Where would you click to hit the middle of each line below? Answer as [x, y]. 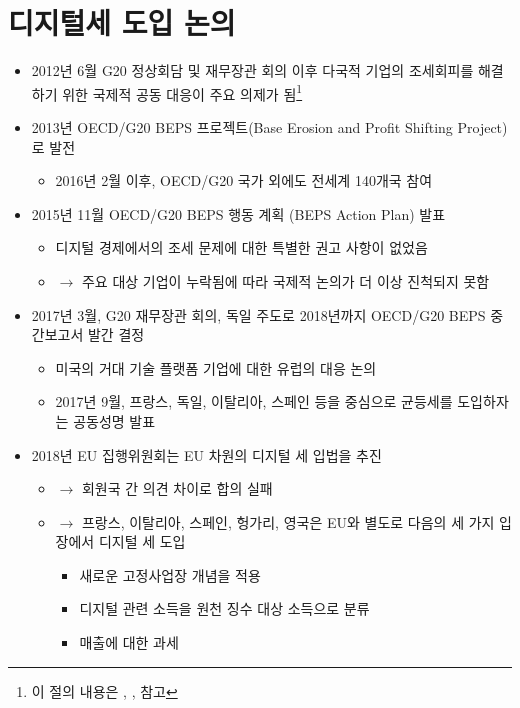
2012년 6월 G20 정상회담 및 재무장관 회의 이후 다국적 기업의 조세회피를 [252, 70]
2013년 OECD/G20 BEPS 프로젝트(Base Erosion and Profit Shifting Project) [269, 126]
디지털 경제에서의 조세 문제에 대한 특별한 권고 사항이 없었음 [241, 247]
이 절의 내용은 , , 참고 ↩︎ [104, 690]
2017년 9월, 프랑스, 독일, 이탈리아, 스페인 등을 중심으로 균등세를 [254, 401]
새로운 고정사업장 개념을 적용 [170, 574]
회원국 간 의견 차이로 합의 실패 [177, 488]
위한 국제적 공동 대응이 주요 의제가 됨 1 [182, 92]
